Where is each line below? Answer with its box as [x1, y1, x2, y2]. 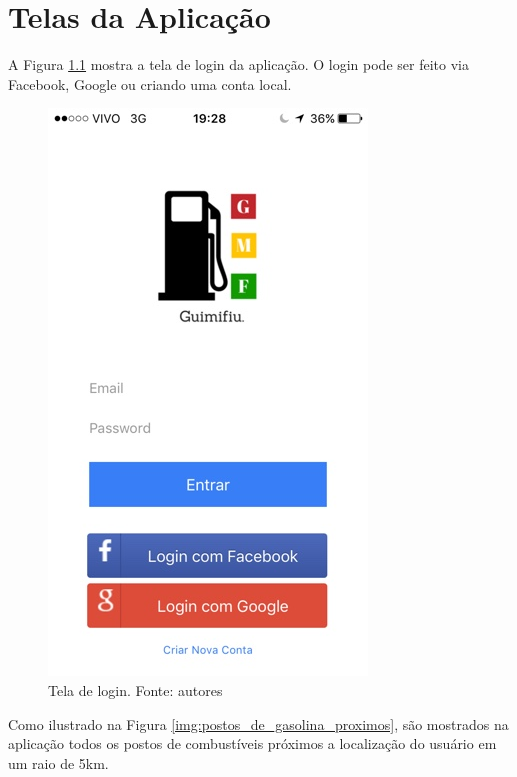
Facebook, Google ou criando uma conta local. [8, 73, 292, 94]
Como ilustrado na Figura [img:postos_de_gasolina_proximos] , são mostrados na [8, 713, 509, 734]
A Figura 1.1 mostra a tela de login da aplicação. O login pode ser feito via [8, 54, 469, 75]
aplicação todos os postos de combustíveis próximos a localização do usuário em [8, 733, 497, 754]
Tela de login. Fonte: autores [48, 679, 223, 700]
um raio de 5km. [8, 752, 109, 773]
